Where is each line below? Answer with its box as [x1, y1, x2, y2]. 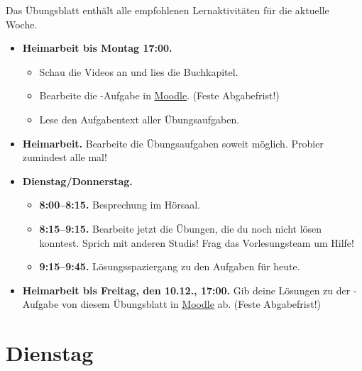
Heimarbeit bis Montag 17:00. [22, 40, 172, 55]
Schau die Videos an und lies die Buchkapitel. [39, 64, 238, 79]
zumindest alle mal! [22, 150, 107, 165]
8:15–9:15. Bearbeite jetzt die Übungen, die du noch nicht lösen [39, 221, 322, 236]
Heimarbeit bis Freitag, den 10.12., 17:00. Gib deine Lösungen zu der [22, 282, 351, 297]
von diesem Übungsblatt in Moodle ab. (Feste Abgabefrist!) [62, 297, 321, 311]
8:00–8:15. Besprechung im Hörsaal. [39, 197, 201, 212]
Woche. [6, 16, 38, 31]
